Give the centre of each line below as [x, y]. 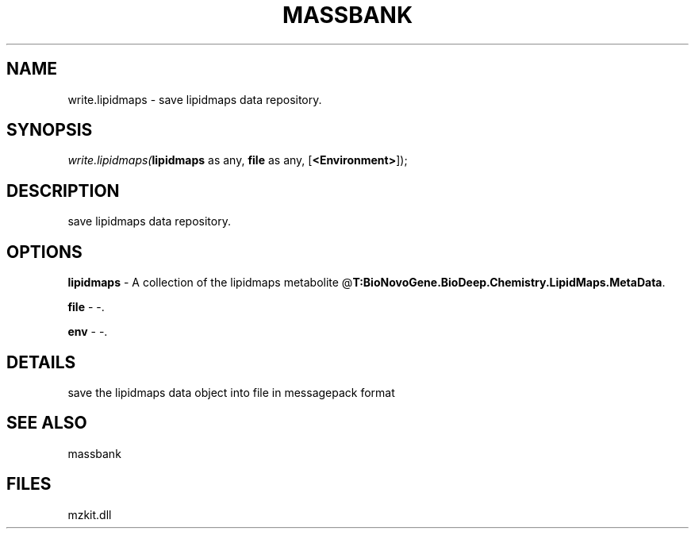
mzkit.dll [90, 514]
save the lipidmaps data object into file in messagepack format [231, 392]
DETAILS [41, 362]
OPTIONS [44, 252]
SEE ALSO [47, 423]
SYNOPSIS [50, 130]
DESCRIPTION [63, 191]
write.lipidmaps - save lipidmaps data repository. [195, 99]
